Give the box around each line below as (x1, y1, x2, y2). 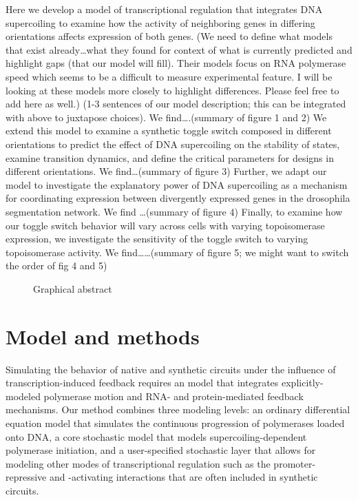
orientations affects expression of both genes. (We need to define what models (6, 29, 333, 43)
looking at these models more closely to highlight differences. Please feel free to (6, 83, 339, 97)
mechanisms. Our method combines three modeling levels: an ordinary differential (6, 402, 350, 417)
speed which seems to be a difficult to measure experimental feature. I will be (6, 69, 333, 83)
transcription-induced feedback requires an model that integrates (6, 375, 279, 390)
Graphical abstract (33, 281, 112, 295)
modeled (6, 388, 41, 403)
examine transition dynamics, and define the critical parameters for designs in (6, 150, 334, 165)
